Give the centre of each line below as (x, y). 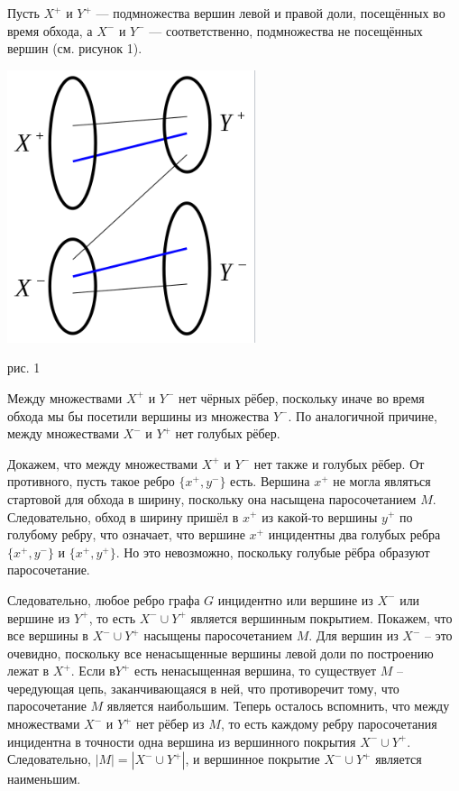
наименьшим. (44, 779)
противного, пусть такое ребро (91, 481)
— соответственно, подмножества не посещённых (286, 30)
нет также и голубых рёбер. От (339, 463)
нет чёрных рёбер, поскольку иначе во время (302, 397)
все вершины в (48, 635)
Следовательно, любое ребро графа (104, 599)
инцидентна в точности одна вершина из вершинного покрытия (182, 741)
